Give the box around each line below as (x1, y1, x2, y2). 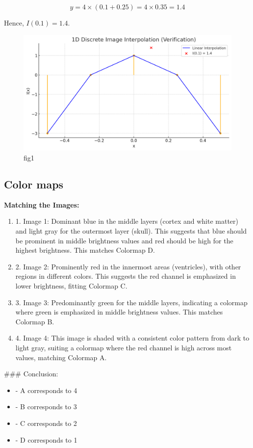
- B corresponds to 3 (15, 401, 77, 412)
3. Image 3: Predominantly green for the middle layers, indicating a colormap (15, 297, 248, 307)
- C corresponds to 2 (15, 418, 77, 428)
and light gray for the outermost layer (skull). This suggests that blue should (15, 226, 247, 236)
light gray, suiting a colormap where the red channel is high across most (15, 342, 232, 352)
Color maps (4, 177, 64, 192)
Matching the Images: (4, 199, 79, 210)
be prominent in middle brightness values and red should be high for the (15, 235, 233, 245)
